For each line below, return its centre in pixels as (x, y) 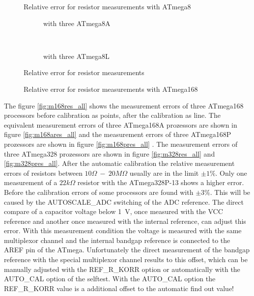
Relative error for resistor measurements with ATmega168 (111, 89)
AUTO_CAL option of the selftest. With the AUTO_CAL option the (110, 279)
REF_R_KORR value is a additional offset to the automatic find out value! (119, 288)
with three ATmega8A (77, 23)
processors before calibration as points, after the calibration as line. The (112, 115)
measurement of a (31, 182)
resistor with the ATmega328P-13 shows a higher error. (161, 182)
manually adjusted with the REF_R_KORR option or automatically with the (122, 269)
